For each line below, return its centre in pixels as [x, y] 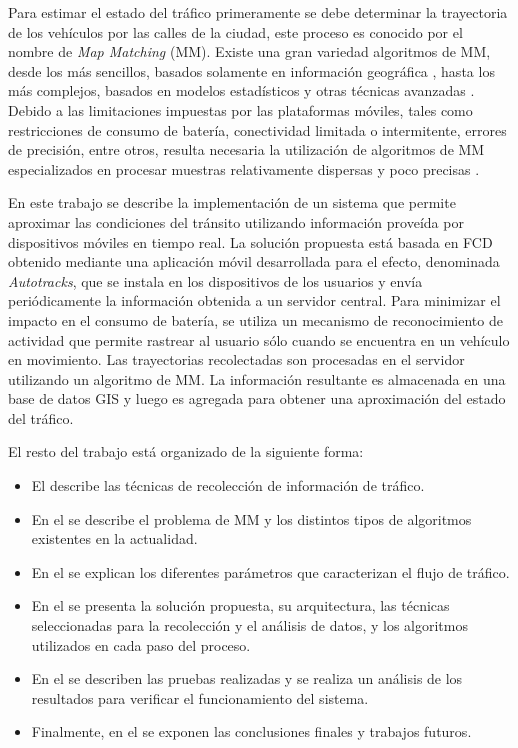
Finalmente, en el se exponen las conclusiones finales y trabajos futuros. [251, 731]
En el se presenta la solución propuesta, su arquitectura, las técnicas [240, 605]
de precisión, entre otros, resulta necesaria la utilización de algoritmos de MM [246, 149]
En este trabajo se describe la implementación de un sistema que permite [232, 202]
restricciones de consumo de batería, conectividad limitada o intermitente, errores [257, 129]
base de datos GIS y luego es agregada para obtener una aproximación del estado [257, 398]
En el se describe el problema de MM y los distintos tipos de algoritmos [251, 518]
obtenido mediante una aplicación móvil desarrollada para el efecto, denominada [254, 261]
